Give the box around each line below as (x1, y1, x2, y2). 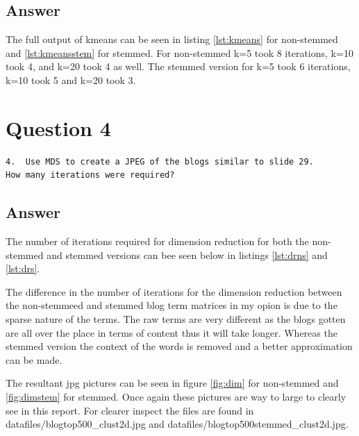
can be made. (6, 352, 62, 367)
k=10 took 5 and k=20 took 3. (6, 72, 136, 87)
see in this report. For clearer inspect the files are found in (6, 403, 254, 417)
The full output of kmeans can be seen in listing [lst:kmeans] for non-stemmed (6, 32, 338, 47)
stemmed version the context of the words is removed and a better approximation (6, 339, 353, 353)
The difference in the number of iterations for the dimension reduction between (6, 284, 342, 299)
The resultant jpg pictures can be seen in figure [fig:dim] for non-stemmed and (6, 376, 339, 390)
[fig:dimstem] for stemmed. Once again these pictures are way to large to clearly (6, 389, 347, 404)
